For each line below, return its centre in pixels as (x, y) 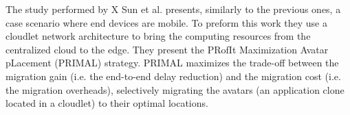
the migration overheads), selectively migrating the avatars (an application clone (175, 89)
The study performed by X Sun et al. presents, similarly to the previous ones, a (173, 9)
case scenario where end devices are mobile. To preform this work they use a (166, 22)
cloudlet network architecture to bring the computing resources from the (158, 36)
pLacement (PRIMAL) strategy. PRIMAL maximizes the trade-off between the (172, 63)
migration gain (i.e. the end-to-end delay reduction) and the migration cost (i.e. (173, 76)
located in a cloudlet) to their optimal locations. (107, 103)
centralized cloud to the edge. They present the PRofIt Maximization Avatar (167, 49)
